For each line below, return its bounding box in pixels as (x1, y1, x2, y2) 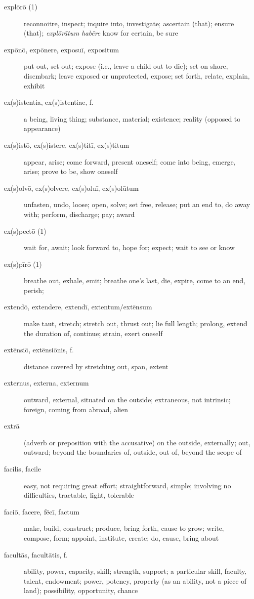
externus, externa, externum (4, 378, 89, 388)
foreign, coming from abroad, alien (24, 404, 128, 414)
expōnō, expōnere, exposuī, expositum (4, 44, 119, 54)
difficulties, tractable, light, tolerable (24, 490, 134, 500)
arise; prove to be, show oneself (24, 166, 118, 176)
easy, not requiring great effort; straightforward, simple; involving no (24, 480, 231, 490)
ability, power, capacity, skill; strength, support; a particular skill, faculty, (24, 566, 247, 576)
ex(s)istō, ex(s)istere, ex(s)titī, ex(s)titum (4, 139, 129, 150)
